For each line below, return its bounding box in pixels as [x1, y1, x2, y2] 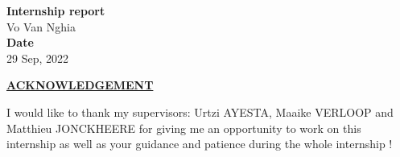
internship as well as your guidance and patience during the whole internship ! [6, 135, 393, 152]
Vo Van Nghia [6, 18, 76, 35]
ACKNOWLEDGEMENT [6, 76, 154, 93]
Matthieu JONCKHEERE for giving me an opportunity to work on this [6, 119, 361, 136]
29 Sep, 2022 [6, 49, 68, 66]
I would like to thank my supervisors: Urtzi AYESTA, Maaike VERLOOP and [6, 103, 394, 120]
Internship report [6, 2, 105, 19]
